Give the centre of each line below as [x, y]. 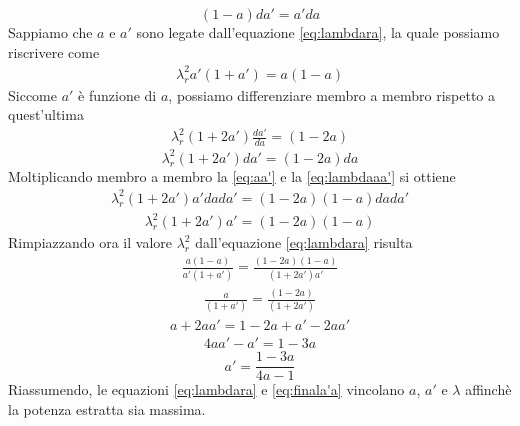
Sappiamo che [50, 32]
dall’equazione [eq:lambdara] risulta [304, 242]
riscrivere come [54, 51]
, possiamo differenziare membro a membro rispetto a [331, 94]
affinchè [488, 389]
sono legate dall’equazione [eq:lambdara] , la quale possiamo [318, 32]
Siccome [32, 94]
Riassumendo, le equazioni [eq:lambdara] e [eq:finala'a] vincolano [206, 389]
